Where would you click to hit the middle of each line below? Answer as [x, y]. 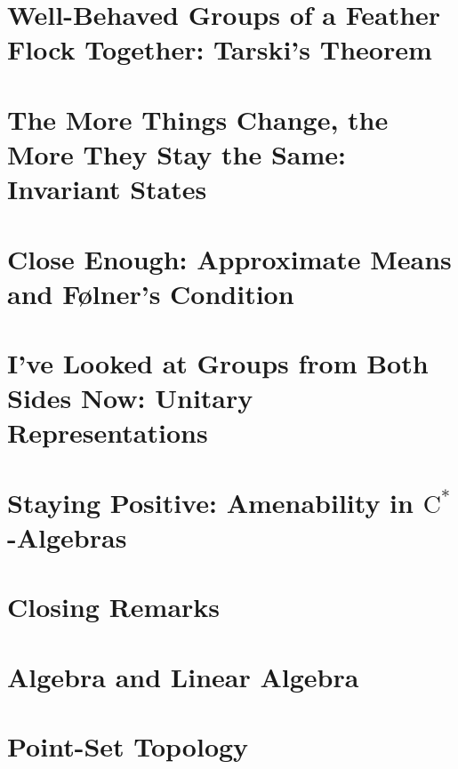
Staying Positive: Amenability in [210, 502]
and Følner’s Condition [151, 293]
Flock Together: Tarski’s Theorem [220, 49]
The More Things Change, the [198, 119]
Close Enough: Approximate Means [229, 258]
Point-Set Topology [128, 746]
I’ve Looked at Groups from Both [218, 363]
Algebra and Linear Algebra [183, 676]
